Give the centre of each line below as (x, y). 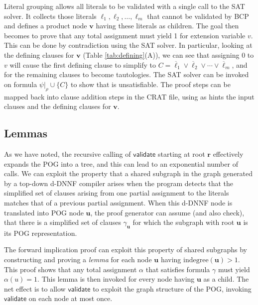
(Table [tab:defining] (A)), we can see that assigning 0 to (168, 54)
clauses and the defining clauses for (58, 106)
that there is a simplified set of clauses (63, 222)
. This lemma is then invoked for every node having (116, 279)
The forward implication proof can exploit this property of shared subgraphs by (126, 250)
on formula (21, 84)
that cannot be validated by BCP (198, 16)
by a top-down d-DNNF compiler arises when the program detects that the (119, 183)
